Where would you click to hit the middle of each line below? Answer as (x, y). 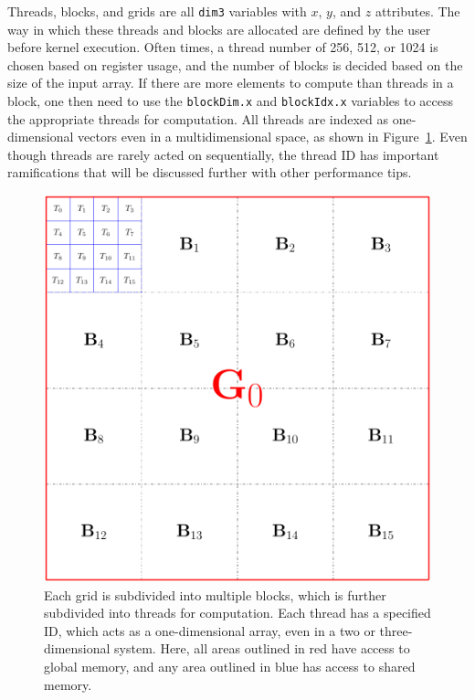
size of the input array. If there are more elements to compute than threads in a (231, 83)
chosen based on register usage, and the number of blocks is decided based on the (235, 64)
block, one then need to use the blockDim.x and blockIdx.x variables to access (231, 101)
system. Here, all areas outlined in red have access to (262, 648)
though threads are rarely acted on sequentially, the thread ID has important (223, 154)
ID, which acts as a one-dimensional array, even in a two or (210, 630)
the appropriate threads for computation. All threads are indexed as (198, 118)
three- (396, 630)
